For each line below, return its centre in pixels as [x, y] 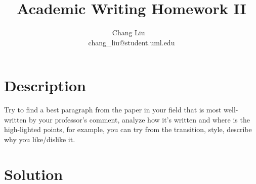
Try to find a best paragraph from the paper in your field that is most [113, 110]
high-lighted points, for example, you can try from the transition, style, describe [128, 129]
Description [45, 85]
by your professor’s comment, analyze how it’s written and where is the [139, 119]
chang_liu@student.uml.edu [132, 42]
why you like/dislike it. [40, 139]
